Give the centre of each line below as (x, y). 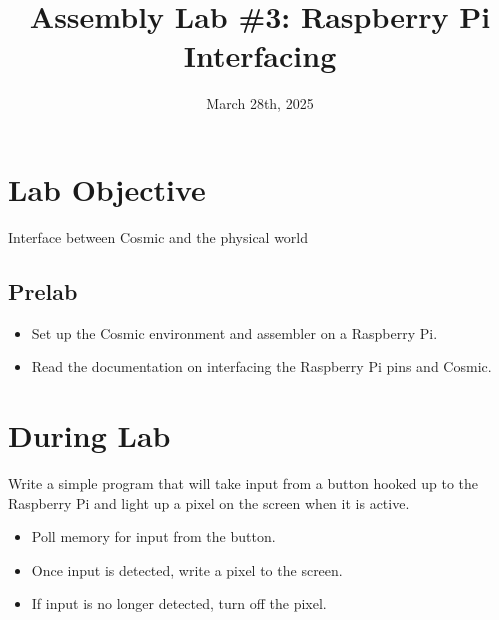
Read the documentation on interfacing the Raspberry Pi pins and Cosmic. (261, 366)
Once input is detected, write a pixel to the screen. (187, 569)
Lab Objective (107, 188)
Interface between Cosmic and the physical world (158, 236)
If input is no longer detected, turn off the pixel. (179, 603)
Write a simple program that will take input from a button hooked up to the (243, 482)
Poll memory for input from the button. (153, 536)
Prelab (43, 290)
